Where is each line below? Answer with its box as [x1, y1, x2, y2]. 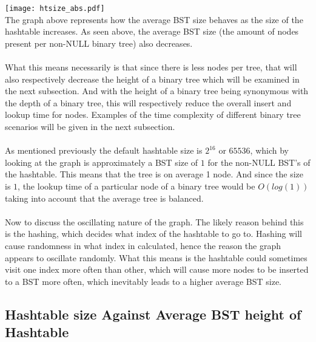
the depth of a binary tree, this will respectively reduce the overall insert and [5, 96, 292, 109]
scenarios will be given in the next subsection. [5, 120, 175, 132]
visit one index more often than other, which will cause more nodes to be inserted [5, 263, 309, 276]
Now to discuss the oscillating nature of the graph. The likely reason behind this [5, 215, 304, 228]
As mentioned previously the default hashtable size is [5, 144, 203, 157]
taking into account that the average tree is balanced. [5, 191, 204, 204]
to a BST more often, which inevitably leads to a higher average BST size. [5, 275, 282, 287]
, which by [250, 144, 289, 157]
